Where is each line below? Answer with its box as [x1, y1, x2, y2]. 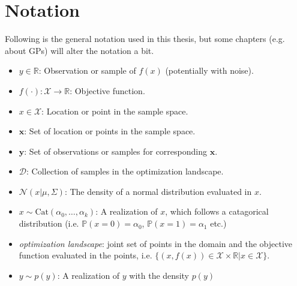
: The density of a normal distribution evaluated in [64, 185, 252, 197]
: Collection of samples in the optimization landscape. [26, 165, 224, 177]
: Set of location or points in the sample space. [24, 125, 196, 137]
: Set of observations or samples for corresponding [24, 144, 207, 157]
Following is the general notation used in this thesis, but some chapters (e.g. [5, 32, 285, 45]
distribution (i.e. [19, 217, 79, 230]
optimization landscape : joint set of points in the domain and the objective [19, 237, 293, 249]
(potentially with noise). [165, 64, 254, 77]
